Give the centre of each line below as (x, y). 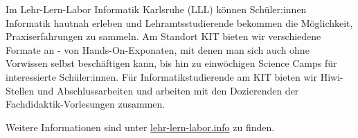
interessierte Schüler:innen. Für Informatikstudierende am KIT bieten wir (161, 76)
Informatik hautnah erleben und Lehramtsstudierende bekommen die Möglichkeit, (179, 22)
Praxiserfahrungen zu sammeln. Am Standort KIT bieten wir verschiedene (163, 36)
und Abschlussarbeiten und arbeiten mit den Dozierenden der (168, 90)
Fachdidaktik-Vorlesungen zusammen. (86, 104)
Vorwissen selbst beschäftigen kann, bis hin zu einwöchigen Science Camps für (171, 63)
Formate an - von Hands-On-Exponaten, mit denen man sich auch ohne (158, 49)
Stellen (20, 90)
